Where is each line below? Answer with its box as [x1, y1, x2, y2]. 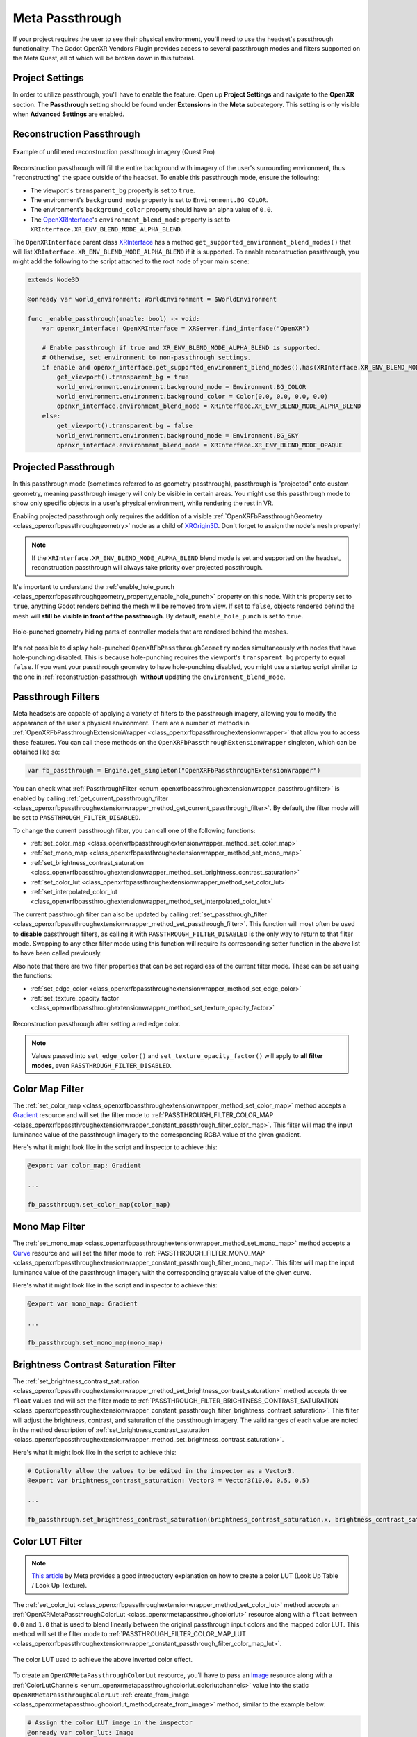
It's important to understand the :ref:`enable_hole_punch [13, 582, 175, 591]
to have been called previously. [13, 949, 102, 957]
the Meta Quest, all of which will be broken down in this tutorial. [13, 54, 195, 63]
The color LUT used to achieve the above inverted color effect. [13, 1655, 193, 1663]
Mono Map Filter [13, 1221, 85, 1233]
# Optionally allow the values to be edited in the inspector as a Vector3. [27, 1467, 295, 1474]
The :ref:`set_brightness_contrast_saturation [13, 1377, 140, 1385]
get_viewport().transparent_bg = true [56, 373, 189, 381]
